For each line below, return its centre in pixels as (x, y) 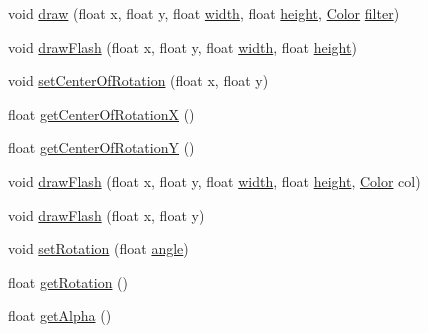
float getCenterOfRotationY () (101, 147)
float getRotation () (68, 281)
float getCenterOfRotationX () (101, 113)
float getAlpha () (60, 315)
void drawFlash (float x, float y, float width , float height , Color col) (214, 180)
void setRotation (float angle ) (98, 248)
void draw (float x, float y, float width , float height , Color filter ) (204, 13)
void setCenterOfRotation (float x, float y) (138, 80)
